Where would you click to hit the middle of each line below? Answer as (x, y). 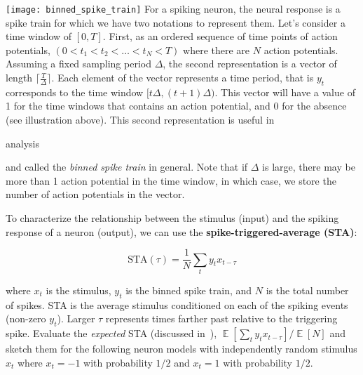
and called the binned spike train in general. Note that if (127, 167)
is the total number (307, 290)
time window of (39, 36)
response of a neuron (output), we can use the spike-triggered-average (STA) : (181, 231)
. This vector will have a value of (285, 92)
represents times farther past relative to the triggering (221, 318)
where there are (217, 50)
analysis (22, 143)
